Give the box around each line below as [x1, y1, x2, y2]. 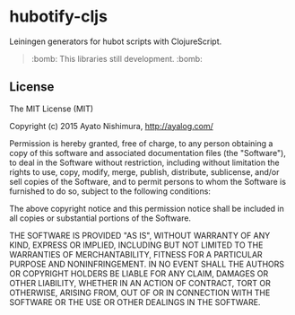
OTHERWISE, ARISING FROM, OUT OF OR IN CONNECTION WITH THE [9, 287, 271, 298]
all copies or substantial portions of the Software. [9, 213, 191, 223]
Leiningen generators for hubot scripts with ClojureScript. [9, 36, 222, 47]
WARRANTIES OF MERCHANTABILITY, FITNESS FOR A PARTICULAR [9, 249, 263, 259]
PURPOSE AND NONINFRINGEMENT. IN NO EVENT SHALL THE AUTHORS [9, 258, 285, 269]
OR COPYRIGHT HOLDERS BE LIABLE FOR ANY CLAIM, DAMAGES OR [9, 267, 269, 279]
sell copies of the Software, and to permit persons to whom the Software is [9, 176, 287, 187]
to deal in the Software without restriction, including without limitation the [9, 157, 280, 168]
